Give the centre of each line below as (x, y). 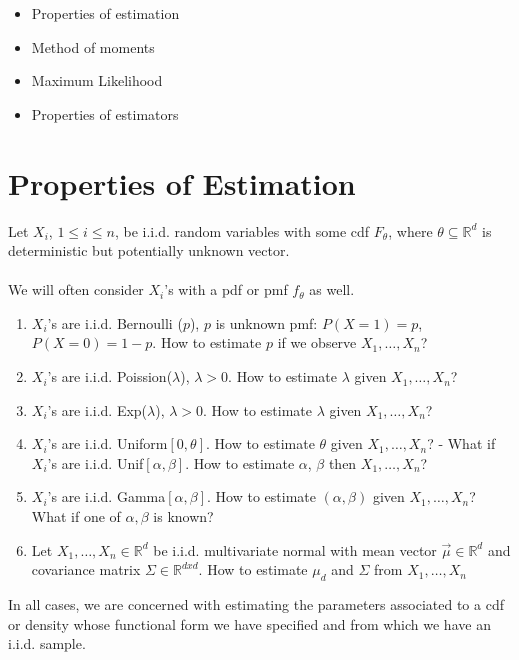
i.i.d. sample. (47, 643)
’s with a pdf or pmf (226, 289)
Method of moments (93, 46)
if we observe (317, 342)
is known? (183, 516)
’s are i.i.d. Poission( (110, 376)
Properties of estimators (105, 113)
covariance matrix (86, 569)
